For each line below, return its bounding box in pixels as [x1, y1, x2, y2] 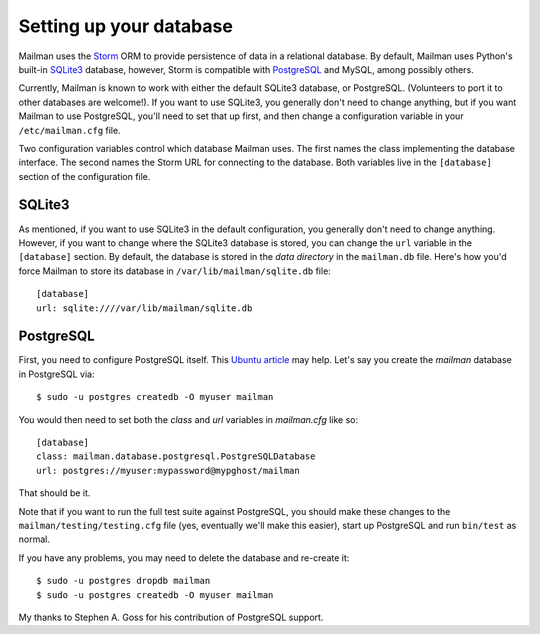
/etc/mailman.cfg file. [18, 124, 121, 136]
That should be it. [18, 487, 91, 499]
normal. [18, 533, 50, 545]
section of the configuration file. [18, 170, 151, 182]
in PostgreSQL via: [18, 368, 95, 380]
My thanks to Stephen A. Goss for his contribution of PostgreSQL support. [18, 611, 324, 623]
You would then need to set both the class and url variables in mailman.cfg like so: [18, 413, 359, 425]
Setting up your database [18, 15, 234, 37]
